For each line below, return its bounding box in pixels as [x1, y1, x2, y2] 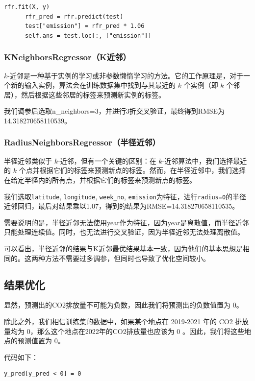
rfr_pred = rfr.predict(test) [25, 13, 124, 20]
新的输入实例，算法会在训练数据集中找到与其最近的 [10, 80, 176, 90]
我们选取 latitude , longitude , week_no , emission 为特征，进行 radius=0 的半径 [4, 191, 247, 201]
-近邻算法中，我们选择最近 [162, 155, 247, 166]
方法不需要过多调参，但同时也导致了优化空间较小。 [45, 253, 210, 263]
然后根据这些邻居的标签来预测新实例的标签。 [21, 89, 165, 99]
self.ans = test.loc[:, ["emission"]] [25, 32, 152, 39]
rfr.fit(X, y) [4, 3, 50, 10]
